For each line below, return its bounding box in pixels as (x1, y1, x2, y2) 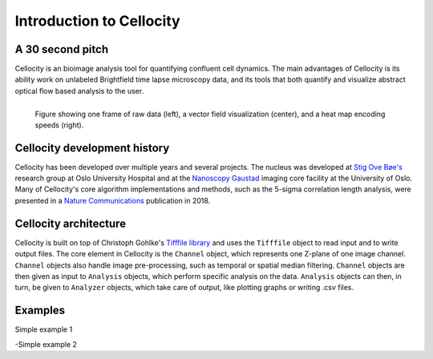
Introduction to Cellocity (14, 12, 180, 30)
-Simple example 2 (14, 339, 78, 349)
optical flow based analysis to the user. (14, 86, 144, 95)
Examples (14, 304, 66, 317)
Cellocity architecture (14, 216, 127, 230)
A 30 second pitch (14, 42, 108, 56)
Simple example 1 (14, 325, 73, 334)
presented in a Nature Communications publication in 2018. (14, 196, 211, 205)
